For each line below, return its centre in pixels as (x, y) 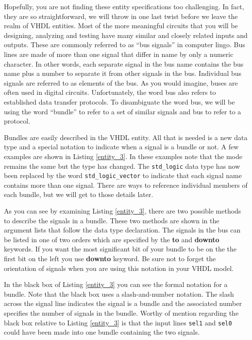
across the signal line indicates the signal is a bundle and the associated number (123, 303)
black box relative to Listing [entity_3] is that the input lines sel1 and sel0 (118, 322)
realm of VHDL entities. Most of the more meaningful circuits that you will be (121, 26)
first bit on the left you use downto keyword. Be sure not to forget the (110, 258)
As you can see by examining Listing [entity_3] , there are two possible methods (123, 211)
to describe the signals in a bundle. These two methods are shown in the (112, 220)
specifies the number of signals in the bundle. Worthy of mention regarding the (121, 313)
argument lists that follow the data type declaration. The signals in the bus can (122, 230)
